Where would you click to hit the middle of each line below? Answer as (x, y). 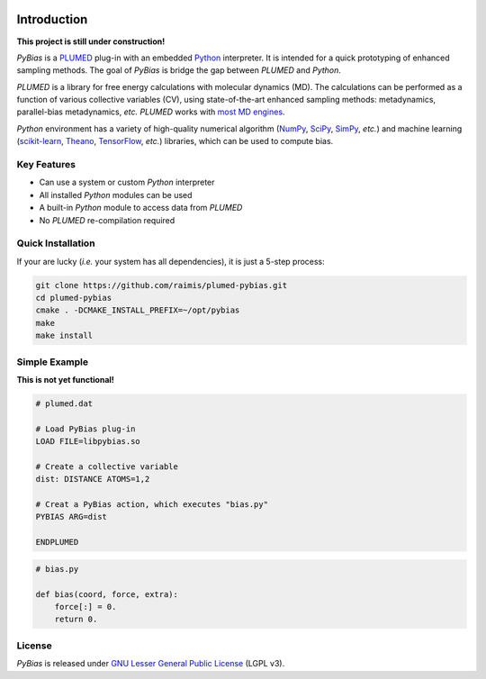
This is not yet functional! (65, 379)
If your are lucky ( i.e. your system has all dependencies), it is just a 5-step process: (171, 261)
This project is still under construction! (91, 41)
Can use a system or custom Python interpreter (127, 182)
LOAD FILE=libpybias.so (88, 442)
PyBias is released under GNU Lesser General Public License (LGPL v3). (151, 664)
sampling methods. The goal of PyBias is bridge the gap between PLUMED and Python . (179, 70)
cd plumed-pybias (74, 298)
